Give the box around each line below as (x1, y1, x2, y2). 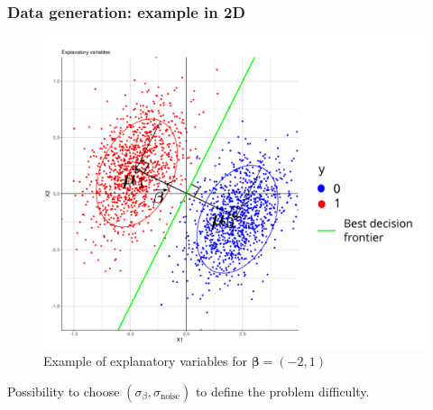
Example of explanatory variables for (43, 351, 247, 370)
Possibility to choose (7, 381, 120, 400)
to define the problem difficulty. (195, 381, 370, 400)
